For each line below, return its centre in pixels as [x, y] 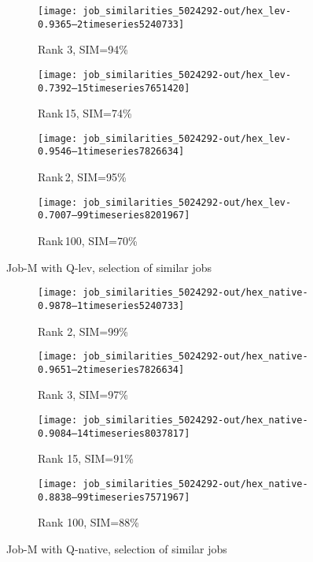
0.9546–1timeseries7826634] [111, 152]
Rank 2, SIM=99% [83, 331]
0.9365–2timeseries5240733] [111, 24]
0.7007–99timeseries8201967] [114, 216]
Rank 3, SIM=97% [83, 395]
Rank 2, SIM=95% [82, 177]
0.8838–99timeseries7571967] [114, 497]
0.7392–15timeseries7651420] [114, 88]
